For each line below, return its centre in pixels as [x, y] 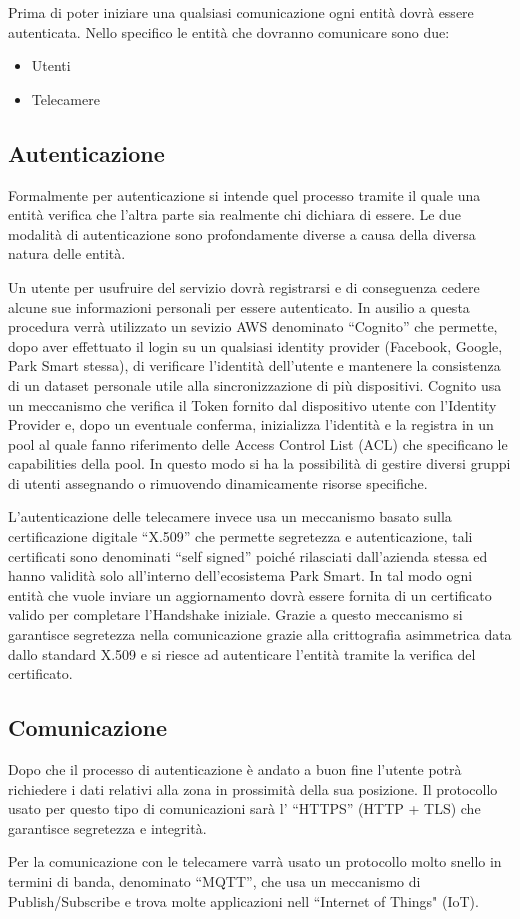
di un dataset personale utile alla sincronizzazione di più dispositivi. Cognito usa [255, 384]
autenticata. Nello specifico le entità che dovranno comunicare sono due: [229, 31]
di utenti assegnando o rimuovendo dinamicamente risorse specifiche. [218, 482]
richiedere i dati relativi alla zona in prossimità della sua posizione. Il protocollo [253, 788]
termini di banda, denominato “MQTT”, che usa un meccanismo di [214, 881]
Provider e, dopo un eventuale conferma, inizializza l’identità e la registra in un [251, 424]
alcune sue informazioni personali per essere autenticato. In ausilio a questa [239, 306]
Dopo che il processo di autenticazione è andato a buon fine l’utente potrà [235, 769]
